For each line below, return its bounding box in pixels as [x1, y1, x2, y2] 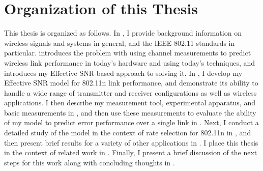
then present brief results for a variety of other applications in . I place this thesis [4, 137, 258, 148]
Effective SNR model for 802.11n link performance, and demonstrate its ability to [4, 77, 258, 88]
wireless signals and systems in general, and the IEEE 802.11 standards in [4, 37, 235, 48]
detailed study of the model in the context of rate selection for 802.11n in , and [4, 127, 251, 138]
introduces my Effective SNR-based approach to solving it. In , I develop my [4, 67, 243, 78]
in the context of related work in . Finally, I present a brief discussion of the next [4, 147, 257, 158]
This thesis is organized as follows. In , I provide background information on [4, 27, 242, 38]
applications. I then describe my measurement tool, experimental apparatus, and [4, 97, 255, 108]
